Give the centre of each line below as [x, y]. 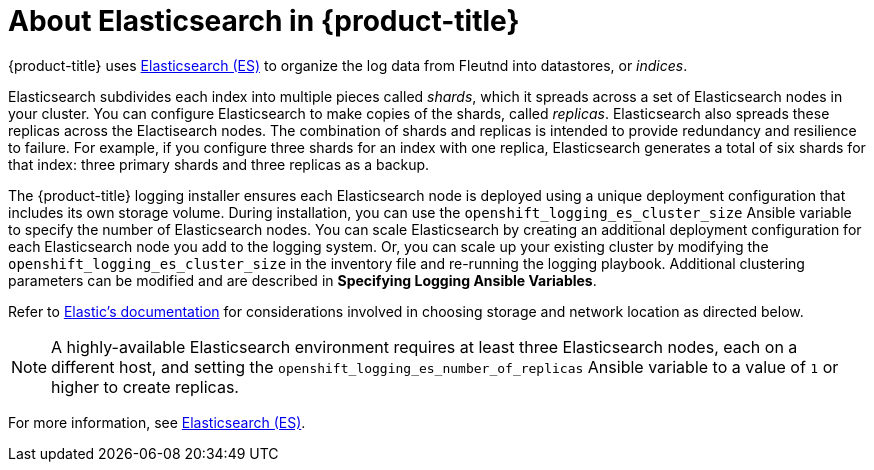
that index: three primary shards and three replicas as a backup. [219, 164]
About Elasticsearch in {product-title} [264, 21]
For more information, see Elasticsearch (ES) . [157, 422]
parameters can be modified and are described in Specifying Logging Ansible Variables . [302, 280]
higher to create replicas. [145, 386]
